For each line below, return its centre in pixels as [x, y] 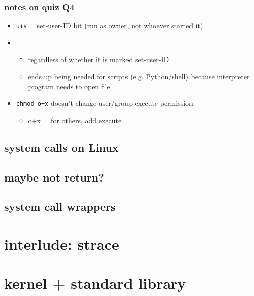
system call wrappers [60, 206]
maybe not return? [54, 177]
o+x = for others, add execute [75, 120]
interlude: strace [62, 244]
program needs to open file [69, 86]
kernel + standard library [95, 283]
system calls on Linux [61, 147]
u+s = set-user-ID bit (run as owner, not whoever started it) [109, 25]
